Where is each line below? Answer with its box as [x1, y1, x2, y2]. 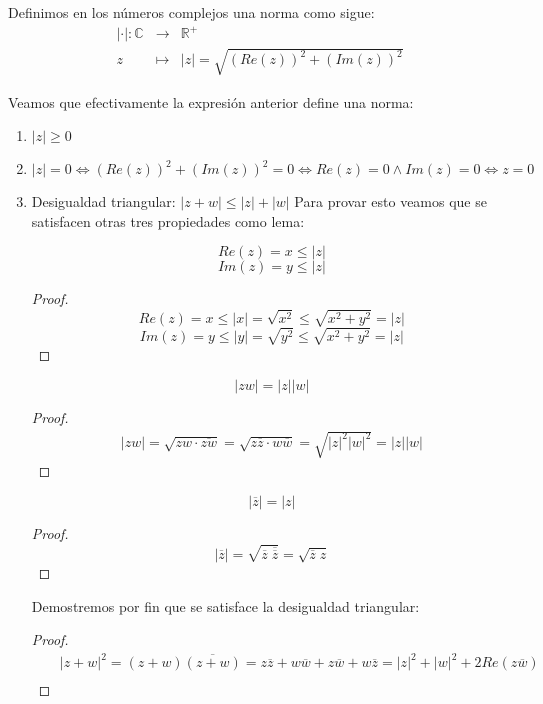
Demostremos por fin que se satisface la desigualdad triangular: [31, 595, 420, 616]
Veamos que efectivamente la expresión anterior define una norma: [8, 91, 414, 112]
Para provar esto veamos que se [294, 191, 487, 212]
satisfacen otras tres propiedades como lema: [31, 210, 305, 231]
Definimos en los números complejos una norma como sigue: [8, 2, 375, 22]
